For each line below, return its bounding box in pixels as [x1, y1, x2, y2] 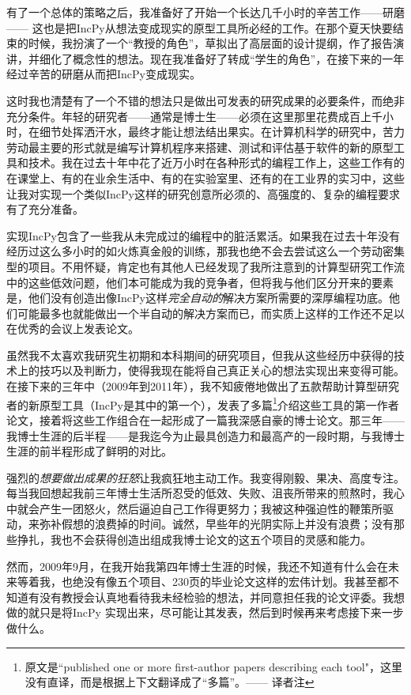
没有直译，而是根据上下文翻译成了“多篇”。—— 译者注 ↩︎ [25, 674, 315, 690]
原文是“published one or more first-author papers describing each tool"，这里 [25, 658, 402, 674]
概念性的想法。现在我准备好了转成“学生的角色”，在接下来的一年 [72, 50, 405, 66]
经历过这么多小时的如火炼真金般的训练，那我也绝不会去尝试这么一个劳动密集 [6, 243, 405, 259]
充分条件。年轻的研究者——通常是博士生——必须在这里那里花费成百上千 [6, 108, 383, 124]
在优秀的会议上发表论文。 [6, 320, 139, 337]
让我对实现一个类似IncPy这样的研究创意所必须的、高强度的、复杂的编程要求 [6, 185, 400, 202]
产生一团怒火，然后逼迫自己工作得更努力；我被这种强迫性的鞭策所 [39, 500, 383, 516]
